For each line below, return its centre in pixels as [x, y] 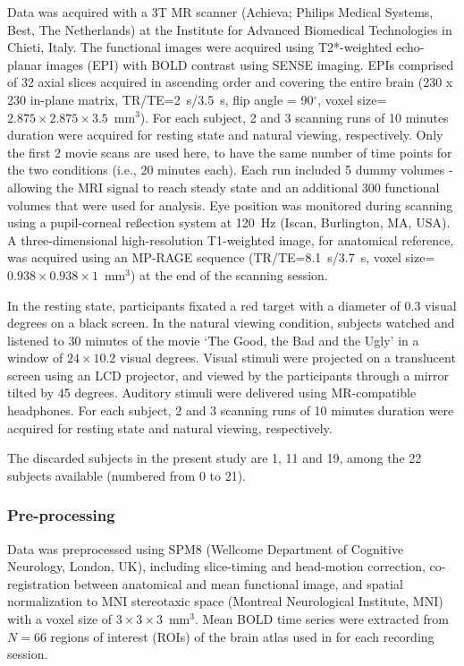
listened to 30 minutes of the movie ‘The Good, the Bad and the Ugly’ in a [213, 340]
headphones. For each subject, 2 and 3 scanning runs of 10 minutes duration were [231, 410]
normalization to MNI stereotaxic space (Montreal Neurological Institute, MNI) [225, 601]
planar [25, 64]
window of [35, 358]
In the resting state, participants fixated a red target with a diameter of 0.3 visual [232, 305]
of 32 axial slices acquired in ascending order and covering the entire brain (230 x [230, 82]
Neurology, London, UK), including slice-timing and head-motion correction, [216, 566]
